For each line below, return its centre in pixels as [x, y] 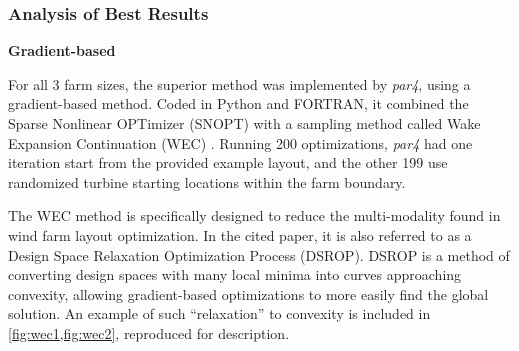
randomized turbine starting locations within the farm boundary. [207, 181]
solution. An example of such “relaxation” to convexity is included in [219, 313]
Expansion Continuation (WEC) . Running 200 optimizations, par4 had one [240, 142]
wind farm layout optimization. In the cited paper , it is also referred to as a [240, 234]
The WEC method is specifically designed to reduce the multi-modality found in [254, 215]
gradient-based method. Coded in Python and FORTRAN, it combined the [238, 103]
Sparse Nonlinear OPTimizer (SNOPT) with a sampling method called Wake [244, 123]
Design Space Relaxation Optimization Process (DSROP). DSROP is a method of [259, 254]
